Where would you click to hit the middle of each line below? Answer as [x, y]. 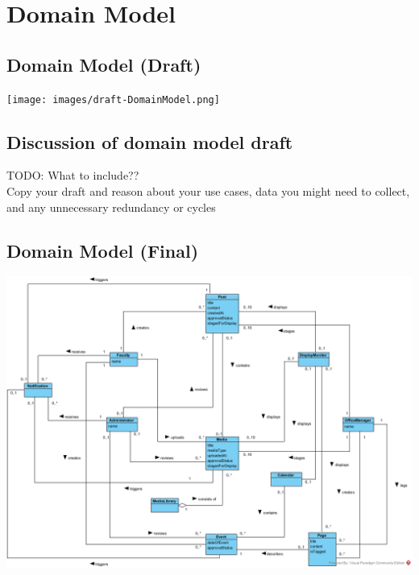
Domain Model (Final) [103, 250]
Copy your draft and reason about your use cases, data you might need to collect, [208, 191]
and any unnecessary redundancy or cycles [111, 207]
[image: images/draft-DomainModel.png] [113, 99]
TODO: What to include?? [73, 175]
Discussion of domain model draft [150, 141]
